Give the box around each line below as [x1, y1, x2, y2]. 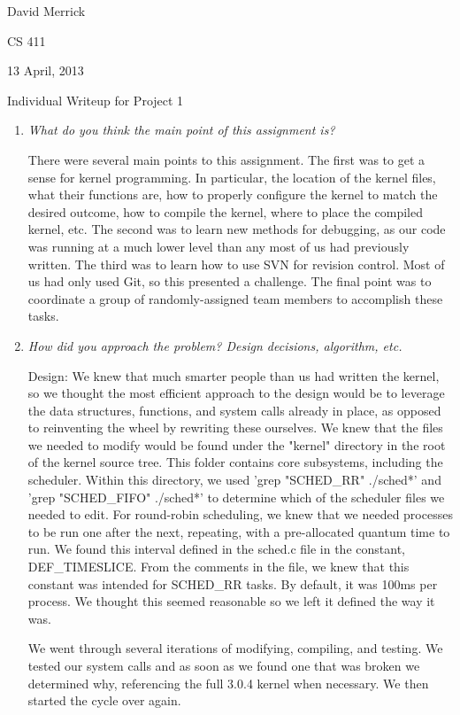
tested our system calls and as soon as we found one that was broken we [27, 657, 420, 674]
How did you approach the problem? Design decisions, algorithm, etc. [27, 336, 402, 354]
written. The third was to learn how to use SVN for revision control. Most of [27, 254, 445, 273]
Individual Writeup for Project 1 [7, 90, 184, 109]
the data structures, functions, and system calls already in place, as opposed [27, 400, 441, 419]
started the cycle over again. [27, 691, 181, 710]
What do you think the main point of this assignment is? [27, 120, 335, 139]
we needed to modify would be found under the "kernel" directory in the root [27, 435, 446, 454]
